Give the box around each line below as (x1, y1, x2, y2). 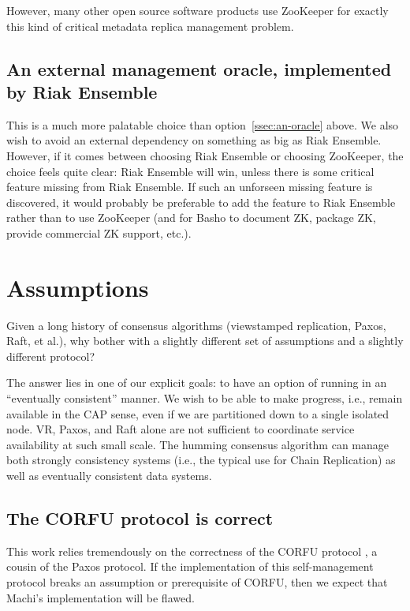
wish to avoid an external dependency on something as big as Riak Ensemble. (6, 132, 382, 148)
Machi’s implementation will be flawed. (6, 589, 195, 605)
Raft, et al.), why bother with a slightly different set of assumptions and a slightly (6, 332, 404, 349)
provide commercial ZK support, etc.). (6, 224, 192, 241)
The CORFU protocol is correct (6, 505, 274, 530)
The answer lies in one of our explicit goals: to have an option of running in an (6, 374, 387, 391)
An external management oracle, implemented (6, 56, 392, 81)
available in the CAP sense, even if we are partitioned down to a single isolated (6, 405, 389, 422)
